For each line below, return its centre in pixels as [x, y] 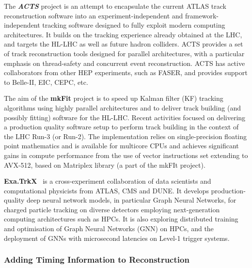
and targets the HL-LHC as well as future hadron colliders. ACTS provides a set [124, 44]
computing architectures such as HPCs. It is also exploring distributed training [121, 219]
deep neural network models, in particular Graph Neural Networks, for [132, 200]
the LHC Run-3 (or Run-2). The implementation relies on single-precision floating [126, 136]
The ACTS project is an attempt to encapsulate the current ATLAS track [115, 6]
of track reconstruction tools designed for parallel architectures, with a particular [124, 53]
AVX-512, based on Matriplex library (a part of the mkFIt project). [105, 165]
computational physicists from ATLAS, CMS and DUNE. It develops [106, 190]
